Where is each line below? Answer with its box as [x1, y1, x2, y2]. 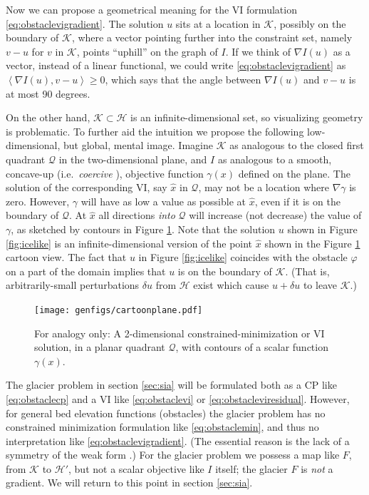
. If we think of [225, 44, 291, 58]
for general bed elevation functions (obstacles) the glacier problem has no [6, 405, 326, 420]
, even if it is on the [254, 193, 341, 208]
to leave [303, 277, 337, 292]
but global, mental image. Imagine [63, 138, 213, 153]
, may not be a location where [198, 180, 329, 195]
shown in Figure [287, 221, 358, 236]
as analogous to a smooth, [217, 151, 332, 166]
